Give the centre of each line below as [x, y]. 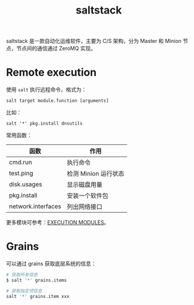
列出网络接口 [85, 207]
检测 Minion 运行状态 [96, 174]
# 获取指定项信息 [24, 291]
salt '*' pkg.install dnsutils [44, 124]
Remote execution [51, 73]
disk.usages [26, 184]
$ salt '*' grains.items [36, 280]
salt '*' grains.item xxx [38, 296]
